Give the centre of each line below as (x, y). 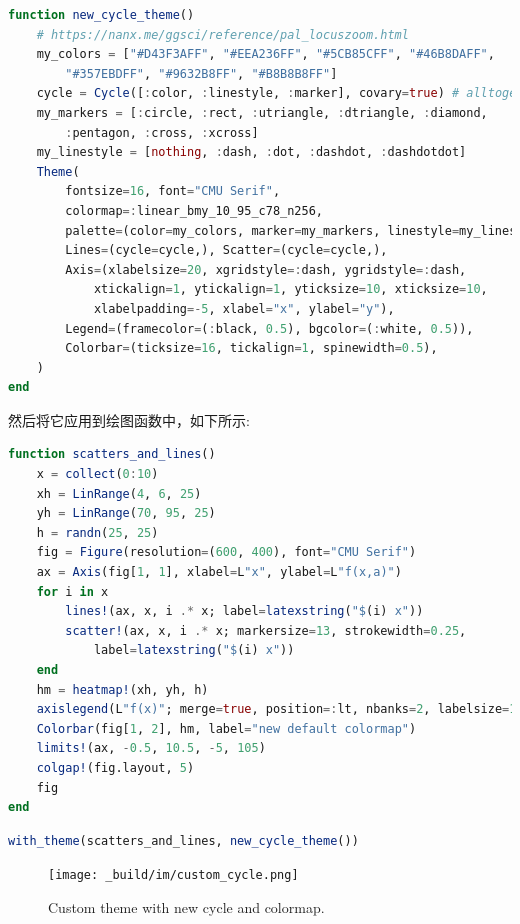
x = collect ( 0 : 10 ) (97, 474)
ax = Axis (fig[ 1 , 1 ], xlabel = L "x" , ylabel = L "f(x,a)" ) (219, 572)
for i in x (72, 591)
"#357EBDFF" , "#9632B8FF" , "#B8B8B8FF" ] (201, 73)
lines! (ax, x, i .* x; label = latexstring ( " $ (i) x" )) (244, 611)
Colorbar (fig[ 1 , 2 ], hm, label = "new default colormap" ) (226, 728)
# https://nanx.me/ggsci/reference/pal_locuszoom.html (222, 34)
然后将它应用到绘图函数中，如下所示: (129, 419)
